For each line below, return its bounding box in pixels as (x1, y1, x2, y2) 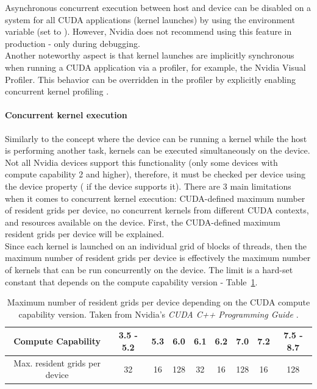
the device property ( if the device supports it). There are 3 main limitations (5, 179, 291, 192)
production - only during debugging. (5, 37, 140, 49)
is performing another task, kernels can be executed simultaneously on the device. (5, 144, 310, 157)
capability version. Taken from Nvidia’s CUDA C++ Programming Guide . (18, 307, 299, 320)
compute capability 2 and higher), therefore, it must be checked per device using (5, 168, 306, 180)
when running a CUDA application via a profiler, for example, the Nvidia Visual (5, 60, 306, 73)
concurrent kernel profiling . (5, 85, 109, 98)
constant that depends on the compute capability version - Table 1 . (5, 275, 258, 288)
